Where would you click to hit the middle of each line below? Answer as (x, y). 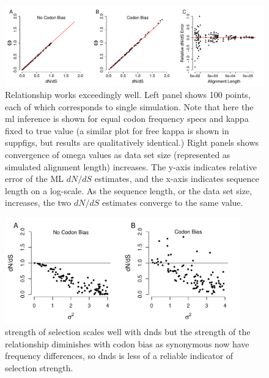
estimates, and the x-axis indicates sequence (177, 179)
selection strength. (39, 367)
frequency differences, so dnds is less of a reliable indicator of (119, 356)
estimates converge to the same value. (173, 202)
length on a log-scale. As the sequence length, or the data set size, (129, 190)
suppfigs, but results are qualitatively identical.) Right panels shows (132, 142)
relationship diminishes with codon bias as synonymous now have (127, 343)
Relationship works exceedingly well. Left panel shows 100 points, (128, 95)
